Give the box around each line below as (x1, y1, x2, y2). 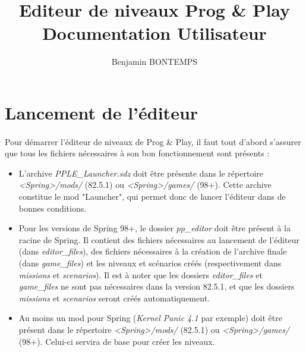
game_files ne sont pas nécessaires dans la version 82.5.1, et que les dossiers (18, 280, 295, 293)
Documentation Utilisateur (42, 21, 267, 45)
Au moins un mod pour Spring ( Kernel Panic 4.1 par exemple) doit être (18, 312, 282, 324)
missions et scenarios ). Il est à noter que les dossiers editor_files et (18, 268, 263, 281)
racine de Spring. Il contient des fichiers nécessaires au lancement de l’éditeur (18, 233, 300, 246)
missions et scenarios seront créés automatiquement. (18, 291, 210, 304)
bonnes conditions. (18, 202, 87, 214)
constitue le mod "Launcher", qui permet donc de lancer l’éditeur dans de (18, 190, 286, 203)
